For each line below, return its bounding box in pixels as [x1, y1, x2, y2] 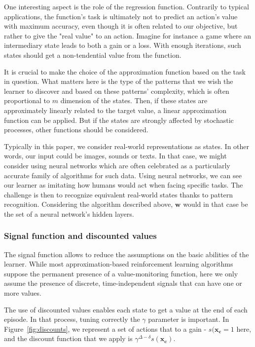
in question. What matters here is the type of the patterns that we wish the [4, 76, 233, 86]
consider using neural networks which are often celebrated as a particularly [4, 160, 230, 170]
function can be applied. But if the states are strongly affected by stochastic [4, 115, 234, 125]
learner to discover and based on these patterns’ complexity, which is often [4, 85, 229, 96]
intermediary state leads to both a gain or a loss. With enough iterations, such [4, 40, 241, 50]
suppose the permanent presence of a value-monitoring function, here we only [4, 268, 238, 278]
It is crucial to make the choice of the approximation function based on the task [4, 66, 246, 77]
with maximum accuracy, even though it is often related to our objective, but [4, 21, 238, 31]
